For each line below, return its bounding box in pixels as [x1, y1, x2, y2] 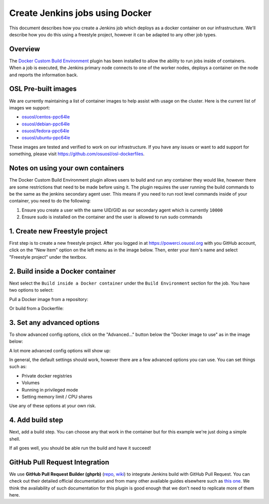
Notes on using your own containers [9, 164, 125, 173]
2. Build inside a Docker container [9, 267, 116, 276]
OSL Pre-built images [9, 85, 77, 93]
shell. [9, 436, 20, 442]
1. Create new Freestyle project [9, 227, 108, 235]
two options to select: [9, 287, 54, 293]
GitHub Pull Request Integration [9, 458, 110, 466]
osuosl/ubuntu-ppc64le [21, 135, 70, 141]
